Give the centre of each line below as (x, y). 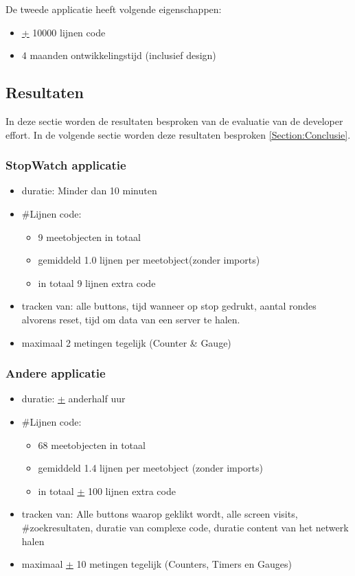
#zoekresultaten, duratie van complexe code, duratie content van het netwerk (185, 527)
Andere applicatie (56, 373)
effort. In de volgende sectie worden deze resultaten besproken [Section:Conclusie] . (178, 134)
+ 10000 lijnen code (64, 32)
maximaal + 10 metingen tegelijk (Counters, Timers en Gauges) (157, 564)
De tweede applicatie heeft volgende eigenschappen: (114, 9)
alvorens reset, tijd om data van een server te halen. (131, 319)
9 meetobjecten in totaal (89, 237)
